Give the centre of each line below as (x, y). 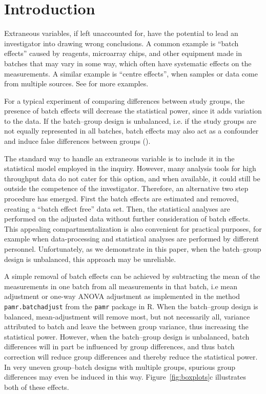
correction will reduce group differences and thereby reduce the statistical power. (131, 357)
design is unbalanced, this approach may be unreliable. (90, 259)
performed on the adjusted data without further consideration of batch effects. (127, 219)
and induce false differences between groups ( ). (77, 141)
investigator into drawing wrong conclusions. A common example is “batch (121, 43)
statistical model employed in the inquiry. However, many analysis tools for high (130, 168)
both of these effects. (37, 387)
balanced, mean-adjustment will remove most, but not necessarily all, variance (127, 316)
